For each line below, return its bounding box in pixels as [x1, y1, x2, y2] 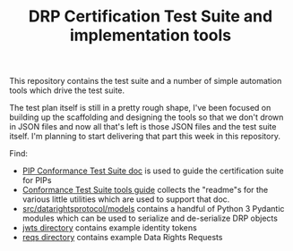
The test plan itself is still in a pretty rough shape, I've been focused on [9, 103, 271, 113]
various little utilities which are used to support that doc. [22, 194, 230, 205]
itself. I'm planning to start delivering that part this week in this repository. [9, 131, 280, 142]
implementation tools [69, 25, 232, 46]
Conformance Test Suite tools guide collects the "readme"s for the [22, 185, 269, 196]
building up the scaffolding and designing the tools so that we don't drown [9, 112, 284, 122]
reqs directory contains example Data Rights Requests [22, 232, 223, 243]
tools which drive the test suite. [9, 85, 125, 96]
